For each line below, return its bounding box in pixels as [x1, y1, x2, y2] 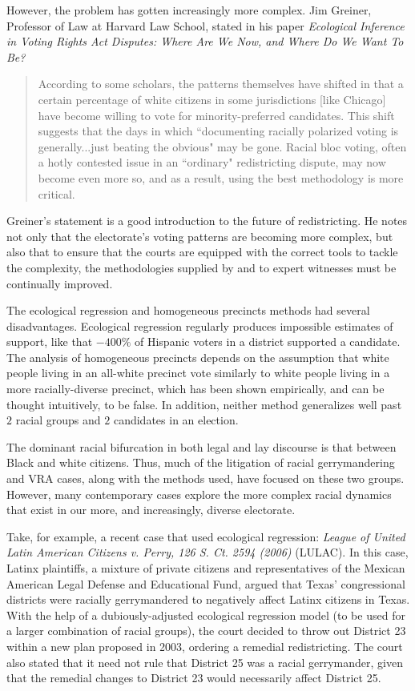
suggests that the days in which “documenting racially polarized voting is [38, 123, 399, 139]
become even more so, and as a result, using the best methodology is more [38, 169, 404, 186]
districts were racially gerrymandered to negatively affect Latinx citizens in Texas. [6, 591, 410, 608]
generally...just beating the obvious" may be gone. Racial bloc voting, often [38, 138, 407, 155]
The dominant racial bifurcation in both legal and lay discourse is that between [6, 438, 397, 455]
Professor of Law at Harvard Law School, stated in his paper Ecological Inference [6, 17, 405, 34]
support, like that [6, 333, 93, 350]
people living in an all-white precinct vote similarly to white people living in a [6, 364, 390, 381]
